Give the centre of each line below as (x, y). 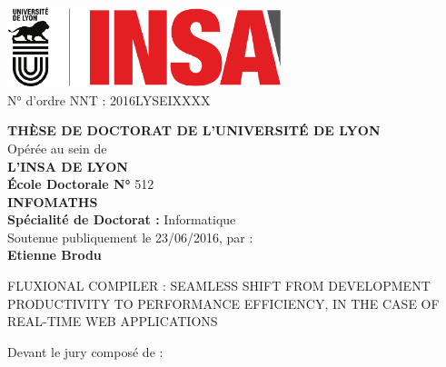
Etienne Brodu (55, 255)
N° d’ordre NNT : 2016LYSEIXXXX (109, 99)
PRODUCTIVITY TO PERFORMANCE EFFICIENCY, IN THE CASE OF (223, 303)
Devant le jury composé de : (85, 351)
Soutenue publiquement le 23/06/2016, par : (130, 237)
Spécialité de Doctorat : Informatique (122, 219)
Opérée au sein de (57, 148)
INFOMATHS (53, 201)
